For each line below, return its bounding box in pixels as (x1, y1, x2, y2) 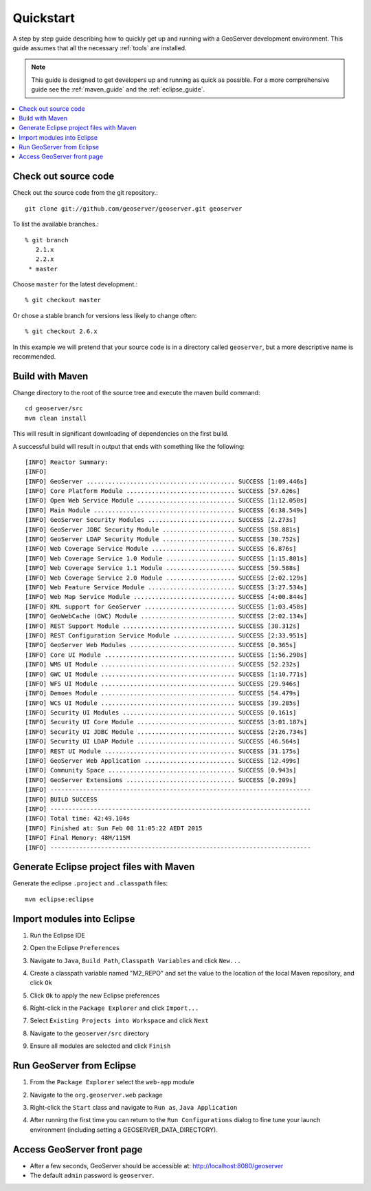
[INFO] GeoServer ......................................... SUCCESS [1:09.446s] (25, 477, 308, 485)
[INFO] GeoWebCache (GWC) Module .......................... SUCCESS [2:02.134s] (25, 613, 308, 620)
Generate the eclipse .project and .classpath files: (12, 879, 168, 887)
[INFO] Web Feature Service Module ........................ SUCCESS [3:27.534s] (25, 583, 308, 591)
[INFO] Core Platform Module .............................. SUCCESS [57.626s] (25, 487, 300, 495)
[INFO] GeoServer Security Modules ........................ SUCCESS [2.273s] (25, 516, 297, 524)
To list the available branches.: (12, 220, 99, 229)
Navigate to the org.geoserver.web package (30, 1090, 163, 1099)
